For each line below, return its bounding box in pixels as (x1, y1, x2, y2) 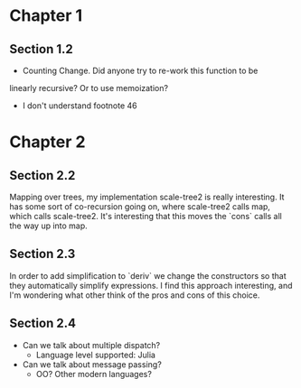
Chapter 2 (9, 132, 86, 152)
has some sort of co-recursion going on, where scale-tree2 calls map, (9, 201, 271, 212)
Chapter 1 (9, 5, 83, 26)
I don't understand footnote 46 (22, 100, 137, 111)
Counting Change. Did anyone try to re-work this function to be (22, 65, 259, 76)
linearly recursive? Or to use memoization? (9, 83, 169, 93)
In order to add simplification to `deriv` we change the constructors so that (9, 270, 287, 281)
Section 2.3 (9, 246, 76, 262)
